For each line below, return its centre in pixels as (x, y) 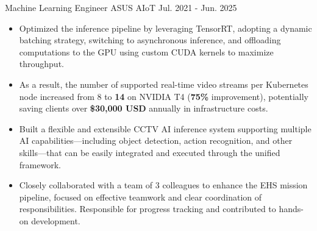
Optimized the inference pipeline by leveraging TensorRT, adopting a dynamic (166, 28)
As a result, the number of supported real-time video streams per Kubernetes (164, 84)
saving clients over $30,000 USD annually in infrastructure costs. (144, 108)
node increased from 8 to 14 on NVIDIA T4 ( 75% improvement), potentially (164, 96)
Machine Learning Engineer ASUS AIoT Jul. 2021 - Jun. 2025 (121, 7)
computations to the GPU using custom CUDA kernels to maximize (146, 52)
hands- (291, 209)
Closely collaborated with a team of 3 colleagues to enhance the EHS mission (163, 185)
